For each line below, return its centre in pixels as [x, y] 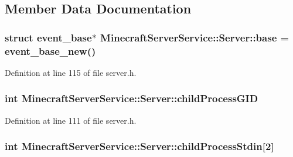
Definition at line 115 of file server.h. [71, 72]
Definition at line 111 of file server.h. [71, 120]
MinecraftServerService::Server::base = [195, 37]
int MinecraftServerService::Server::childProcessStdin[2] [139, 146]
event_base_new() [50, 50]
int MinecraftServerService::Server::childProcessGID [132, 98]
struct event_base [48, 37]
